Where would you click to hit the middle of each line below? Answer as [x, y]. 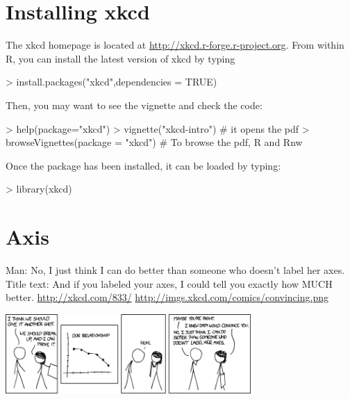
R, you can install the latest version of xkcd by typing [120, 58]
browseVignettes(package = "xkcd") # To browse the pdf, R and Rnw [154, 142]
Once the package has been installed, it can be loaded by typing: [143, 165]
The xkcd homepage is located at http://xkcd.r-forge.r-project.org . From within [175, 45]
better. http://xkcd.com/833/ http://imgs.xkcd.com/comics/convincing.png [167, 297]
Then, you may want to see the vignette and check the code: [134, 105]
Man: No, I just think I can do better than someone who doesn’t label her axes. [175, 270]
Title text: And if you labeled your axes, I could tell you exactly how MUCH [169, 283]
